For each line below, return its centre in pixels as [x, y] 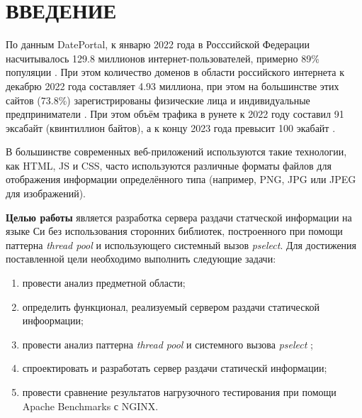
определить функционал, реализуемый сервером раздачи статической [171, 306]
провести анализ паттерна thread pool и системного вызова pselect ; [168, 344]
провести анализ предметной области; [104, 283]
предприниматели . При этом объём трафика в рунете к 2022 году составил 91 [175, 114]
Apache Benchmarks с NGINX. [90, 406]
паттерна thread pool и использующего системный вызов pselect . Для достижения [181, 244]
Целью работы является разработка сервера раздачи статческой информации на [179, 217]
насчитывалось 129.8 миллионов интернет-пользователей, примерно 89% [163, 58]
